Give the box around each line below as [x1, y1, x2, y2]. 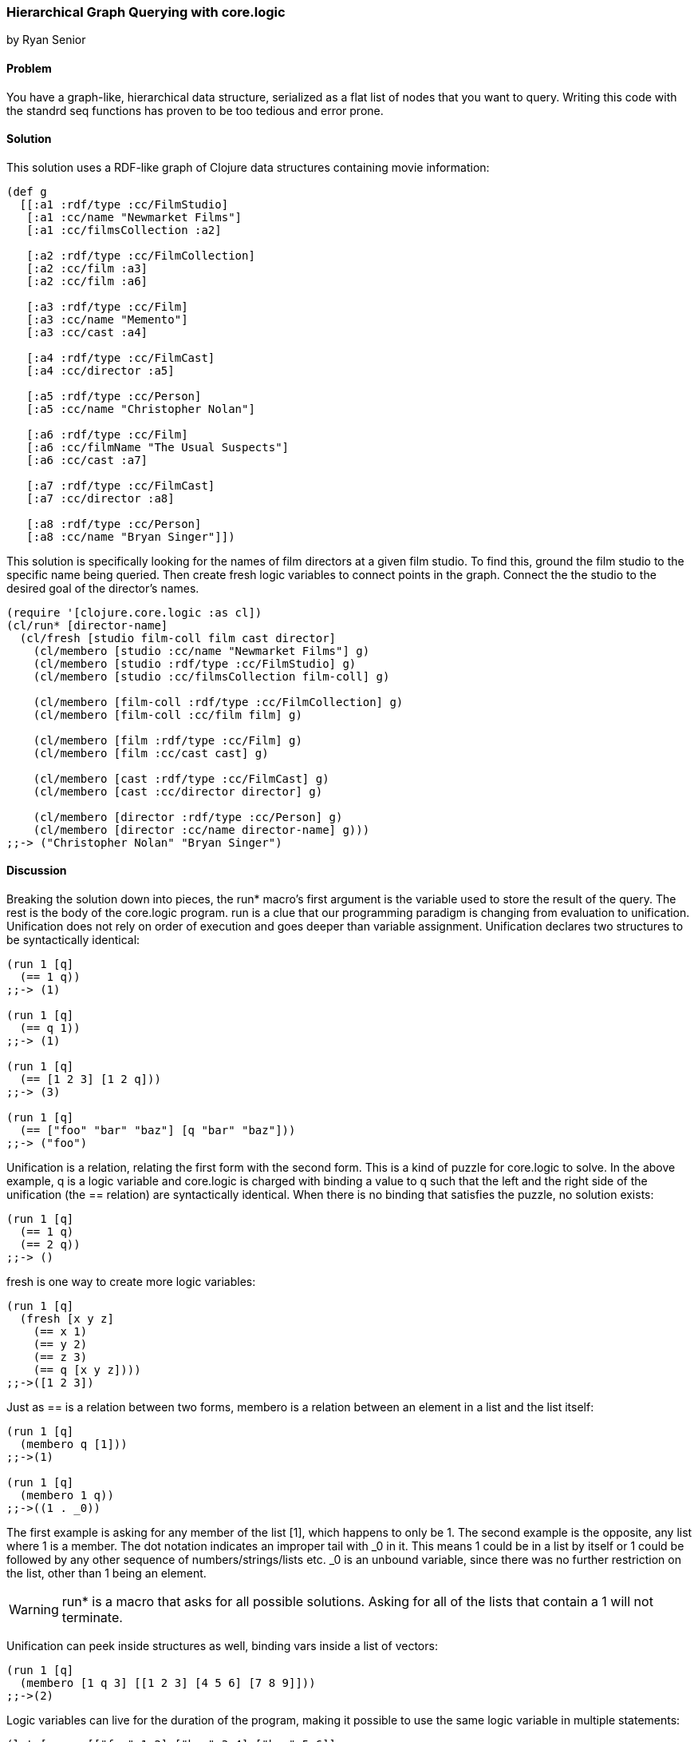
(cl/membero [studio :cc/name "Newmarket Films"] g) [33, 644, 370, 657]
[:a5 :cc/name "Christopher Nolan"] [26, 402, 255, 415]
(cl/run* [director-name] [6, 618, 168, 632]
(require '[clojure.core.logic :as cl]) [6, 605, 262, 619]
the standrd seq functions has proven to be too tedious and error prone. [6, 103, 384, 117]
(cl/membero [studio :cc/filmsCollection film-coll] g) [33, 669, 390, 683]
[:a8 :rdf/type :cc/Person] [26, 517, 202, 530]
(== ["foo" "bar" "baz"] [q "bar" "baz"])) [19, 1124, 296, 1137]
